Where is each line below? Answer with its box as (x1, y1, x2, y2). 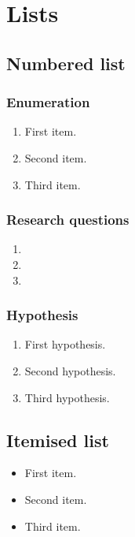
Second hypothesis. (24, 362, 116, 379)
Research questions (6, 210, 130, 229)
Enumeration (6, 92, 90, 112)
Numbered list (6, 50, 126, 75)
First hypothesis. (24, 336, 106, 352)
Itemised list (6, 427, 109, 452)
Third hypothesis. (24, 389, 110, 405)
